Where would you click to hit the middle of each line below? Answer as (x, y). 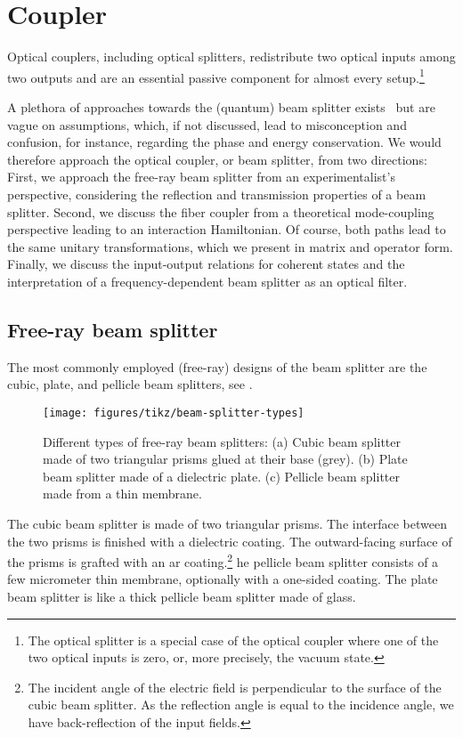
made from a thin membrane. (122, 494)
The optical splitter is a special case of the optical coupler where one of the (233, 640)
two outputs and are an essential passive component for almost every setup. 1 (216, 76)
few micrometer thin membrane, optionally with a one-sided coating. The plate (223, 579)
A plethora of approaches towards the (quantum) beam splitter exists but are (221, 106)
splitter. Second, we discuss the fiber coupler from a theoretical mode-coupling (221, 211)
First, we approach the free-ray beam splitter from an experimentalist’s (201, 177)
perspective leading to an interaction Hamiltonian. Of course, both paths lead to (227, 229)
